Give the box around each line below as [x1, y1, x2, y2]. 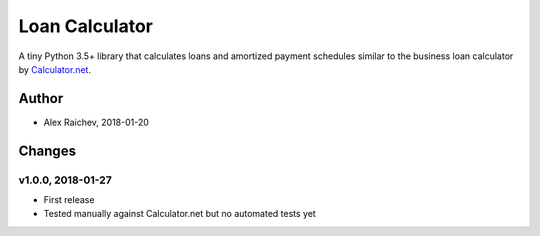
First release [43, 194, 95, 205]
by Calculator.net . [18, 63, 92, 75]
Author [18, 90, 64, 107]
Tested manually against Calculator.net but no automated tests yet [43, 208, 317, 220]
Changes [18, 142, 77, 159]
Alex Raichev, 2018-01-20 [43, 116, 150, 128]
